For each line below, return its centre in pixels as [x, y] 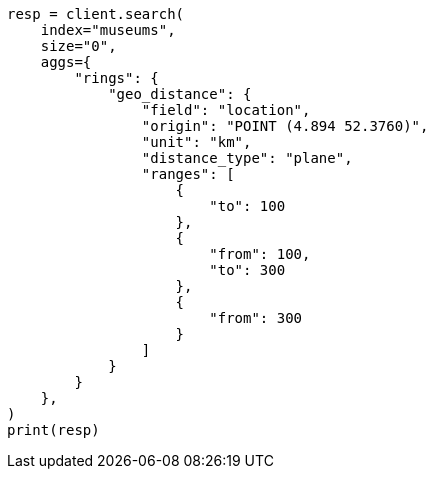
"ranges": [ [188, 174]
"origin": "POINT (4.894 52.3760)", [285, 126]
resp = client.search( [96, 14]
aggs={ [66, 62]
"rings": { [116, 78]
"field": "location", [226, 110]
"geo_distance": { [180, 94]
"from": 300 [256, 318]
